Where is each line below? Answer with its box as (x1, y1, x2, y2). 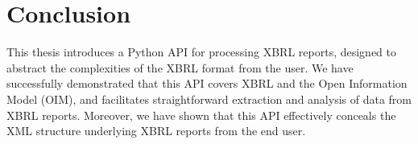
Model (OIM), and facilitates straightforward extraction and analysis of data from (6, 90, 412, 107)
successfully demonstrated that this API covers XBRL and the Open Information (6, 75, 408, 92)
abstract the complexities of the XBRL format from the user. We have (6, 59, 354, 76)
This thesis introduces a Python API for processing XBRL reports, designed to (6, 43, 397, 60)
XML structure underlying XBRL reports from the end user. (6, 122, 306, 139)
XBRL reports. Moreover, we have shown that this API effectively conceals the (6, 106, 396, 123)
